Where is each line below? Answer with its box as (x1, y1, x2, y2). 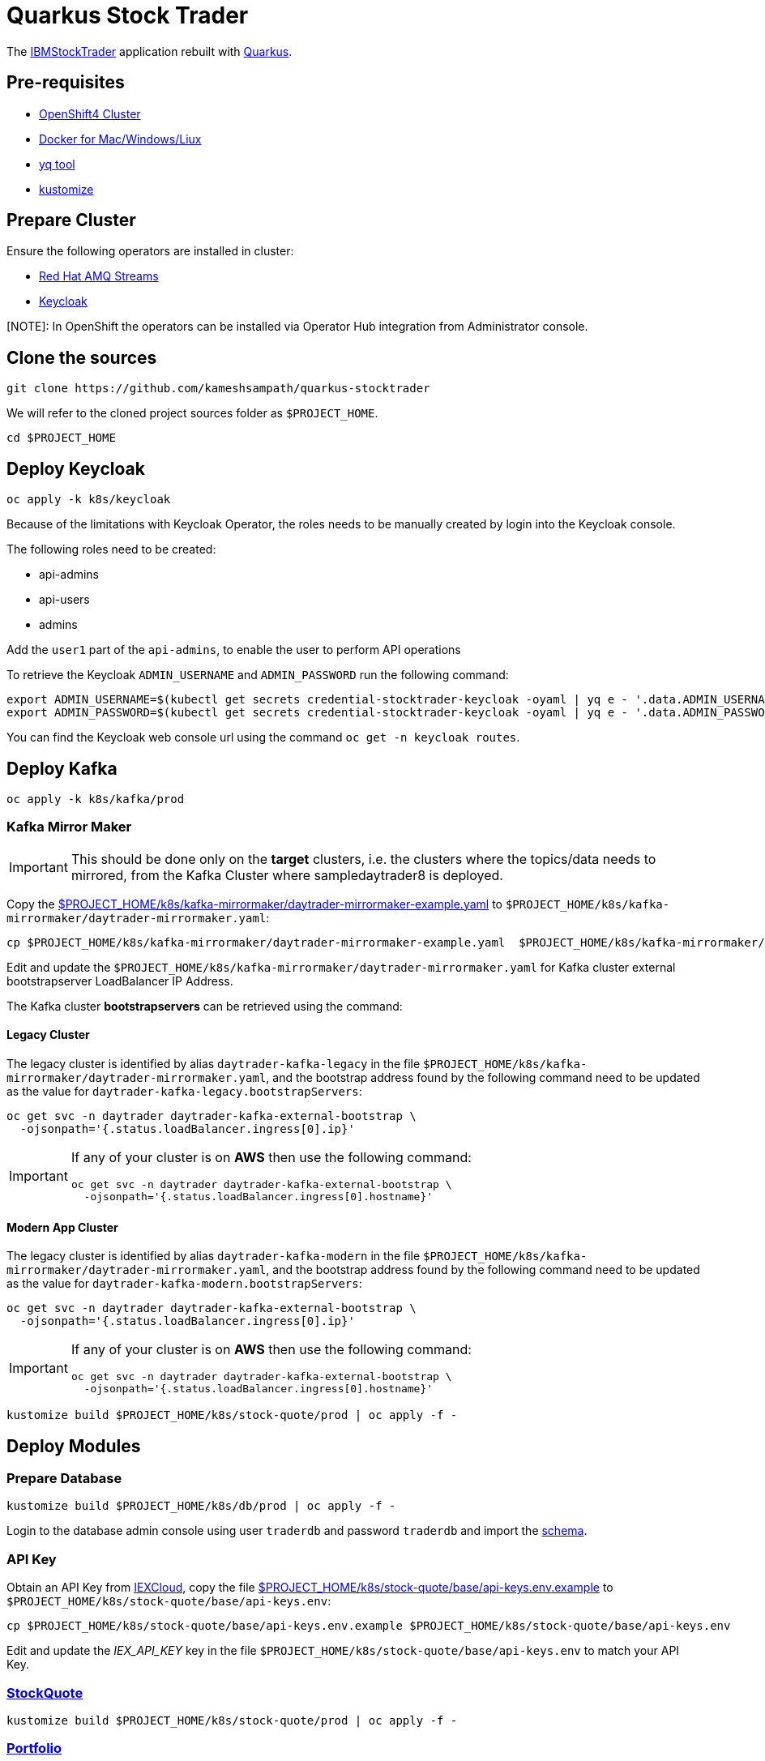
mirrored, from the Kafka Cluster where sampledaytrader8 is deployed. (71, 866, 503, 883)
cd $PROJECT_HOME (6, 431, 116, 445)
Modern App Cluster (6, 1220, 118, 1234)
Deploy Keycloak (6, 458, 145, 479)
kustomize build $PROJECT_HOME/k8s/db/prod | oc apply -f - (6, 1499, 396, 1513)
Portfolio (6, 1740, 62, 1757)
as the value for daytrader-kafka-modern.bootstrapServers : (6, 1276, 362, 1291)
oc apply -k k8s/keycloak (6, 493, 171, 507)
